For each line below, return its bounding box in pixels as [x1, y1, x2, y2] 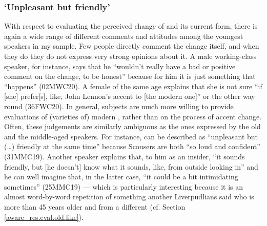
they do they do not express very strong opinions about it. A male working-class [4, 51, 257, 61]
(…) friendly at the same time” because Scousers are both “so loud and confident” [4, 141, 260, 152]
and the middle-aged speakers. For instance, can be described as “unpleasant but [4, 131, 258, 141]
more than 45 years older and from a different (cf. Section [4, 201, 186, 212]
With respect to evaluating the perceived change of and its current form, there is [4, 20, 258, 31]
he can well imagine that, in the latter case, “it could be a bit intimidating [4, 171, 238, 182]
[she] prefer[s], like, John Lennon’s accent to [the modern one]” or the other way [4, 91, 255, 101]
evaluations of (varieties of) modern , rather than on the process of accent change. [4, 111, 262, 121]
